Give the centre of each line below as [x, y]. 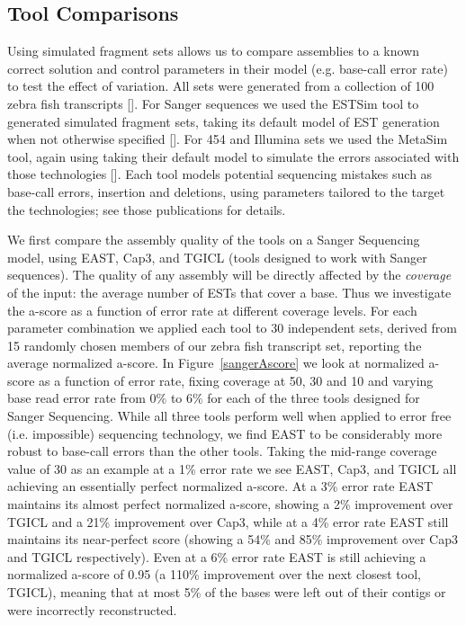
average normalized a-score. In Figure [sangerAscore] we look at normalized [216, 363]
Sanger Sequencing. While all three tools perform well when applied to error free [229, 416]
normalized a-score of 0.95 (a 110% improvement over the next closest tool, [214, 574]
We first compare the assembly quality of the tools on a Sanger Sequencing [214, 240]
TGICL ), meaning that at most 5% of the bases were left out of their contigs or [227, 592]
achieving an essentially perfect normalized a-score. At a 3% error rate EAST [220, 486]
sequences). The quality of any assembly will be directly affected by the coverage [229, 275]
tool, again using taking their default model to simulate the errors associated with [233, 156]
